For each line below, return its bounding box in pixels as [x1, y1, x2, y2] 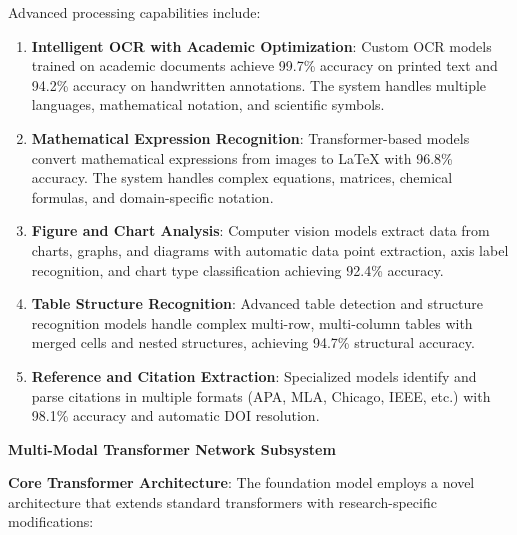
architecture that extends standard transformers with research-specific [8, 491, 437, 512]
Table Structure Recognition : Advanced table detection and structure [31, 293, 483, 314]
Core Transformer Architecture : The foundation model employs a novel [8, 472, 475, 493]
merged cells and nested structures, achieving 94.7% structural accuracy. [31, 332, 475, 353]
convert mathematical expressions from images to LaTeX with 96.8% [31, 147, 453, 168]
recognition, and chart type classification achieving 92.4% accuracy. [31, 259, 444, 280]
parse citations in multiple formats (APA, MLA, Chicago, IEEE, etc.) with [31, 385, 491, 406]
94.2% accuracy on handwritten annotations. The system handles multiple [31, 74, 487, 95]
